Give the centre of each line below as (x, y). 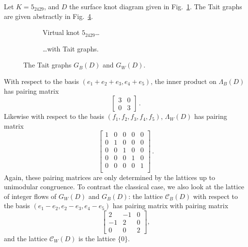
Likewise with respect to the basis (54, 116)
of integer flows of (30, 196)
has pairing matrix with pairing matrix (170, 206)
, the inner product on (183, 81)
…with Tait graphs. (71, 48)
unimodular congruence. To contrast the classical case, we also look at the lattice (124, 187)
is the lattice (97, 238)
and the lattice (26, 238)
